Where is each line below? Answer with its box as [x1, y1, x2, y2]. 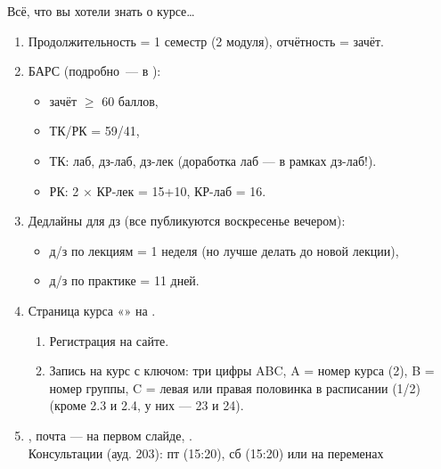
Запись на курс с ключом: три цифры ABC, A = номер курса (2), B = [49, 361, 435, 380]
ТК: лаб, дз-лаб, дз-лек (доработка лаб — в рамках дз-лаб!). [49, 151, 377, 169]
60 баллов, [102, 91, 159, 110]
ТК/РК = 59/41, [49, 121, 140, 140]
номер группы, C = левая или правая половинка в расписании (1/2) [49, 378, 421, 397]
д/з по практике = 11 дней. [49, 271, 200, 290]
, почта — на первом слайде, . [28, 425, 192, 444]
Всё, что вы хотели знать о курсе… [7, 2, 195, 20]
